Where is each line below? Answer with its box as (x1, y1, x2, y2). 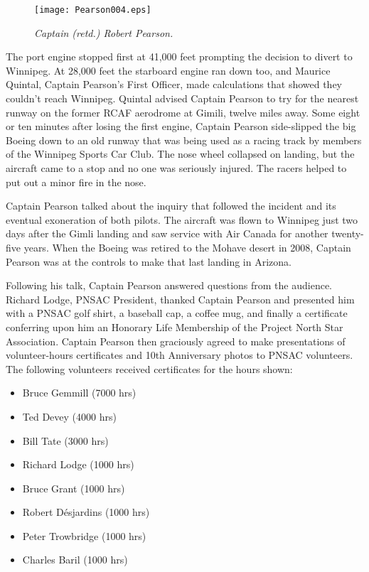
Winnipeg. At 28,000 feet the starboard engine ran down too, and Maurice (6, 63, 331, 77)
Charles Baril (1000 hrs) (22, 552, 128, 567)
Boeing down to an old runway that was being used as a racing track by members (6, 132, 362, 147)
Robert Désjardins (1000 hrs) (22, 504, 150, 519)
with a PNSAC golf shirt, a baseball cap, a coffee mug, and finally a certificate (6, 306, 348, 320)
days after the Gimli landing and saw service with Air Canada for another (6, 226, 328, 241)
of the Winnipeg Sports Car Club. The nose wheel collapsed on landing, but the (6, 146, 355, 161)
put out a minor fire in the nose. (6, 174, 146, 189)
